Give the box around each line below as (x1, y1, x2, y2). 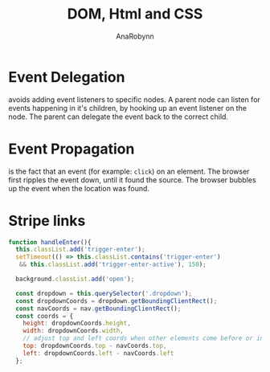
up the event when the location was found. (8, 183, 150, 193)
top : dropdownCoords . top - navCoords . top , (22, 342, 167, 350)
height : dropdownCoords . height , (22, 319, 131, 328)
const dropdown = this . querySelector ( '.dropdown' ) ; (15, 289, 193, 297)
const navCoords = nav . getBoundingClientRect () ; (15, 305, 182, 313)
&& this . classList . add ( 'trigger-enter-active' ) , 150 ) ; (18, 260, 207, 269)
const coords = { (15, 312, 74, 320)
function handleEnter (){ (8, 238, 92, 246)
